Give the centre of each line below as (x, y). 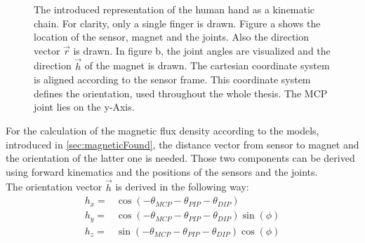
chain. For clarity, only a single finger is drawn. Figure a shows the (177, 23)
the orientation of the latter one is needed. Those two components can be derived (180, 158)
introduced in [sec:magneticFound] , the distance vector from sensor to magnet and (182, 144)
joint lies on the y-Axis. (84, 107)
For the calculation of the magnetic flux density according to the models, (162, 130)
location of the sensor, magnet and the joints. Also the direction (171, 37)
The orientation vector (54, 187)
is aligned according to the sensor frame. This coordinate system (172, 79)
